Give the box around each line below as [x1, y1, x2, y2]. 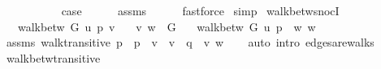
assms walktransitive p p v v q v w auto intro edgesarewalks [6, 34, 375, 51]
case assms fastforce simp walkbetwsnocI [61, 2, 340, 18]
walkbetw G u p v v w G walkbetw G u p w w [17, 18, 316, 34]
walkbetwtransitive [6, 49, 101, 66]
